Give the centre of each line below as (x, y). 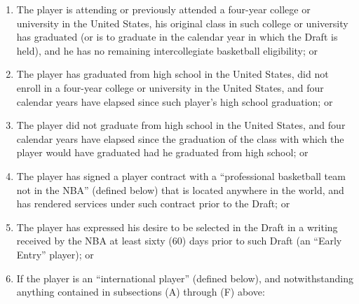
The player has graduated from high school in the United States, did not (172, 74)
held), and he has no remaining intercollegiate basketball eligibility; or (167, 50)
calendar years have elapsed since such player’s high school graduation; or (175, 101)
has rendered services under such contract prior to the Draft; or (153, 203)
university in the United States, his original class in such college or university (182, 23)
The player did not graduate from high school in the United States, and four (181, 125)
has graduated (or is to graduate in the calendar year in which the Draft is (177, 37)
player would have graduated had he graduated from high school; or (162, 152)
